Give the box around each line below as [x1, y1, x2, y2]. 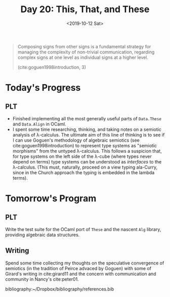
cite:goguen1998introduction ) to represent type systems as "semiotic [12, 142, 157, 148]
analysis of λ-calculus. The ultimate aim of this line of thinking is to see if [12, 131, 165, 138]
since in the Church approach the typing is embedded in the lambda [12, 169, 155, 176]
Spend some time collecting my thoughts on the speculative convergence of [5, 260, 164, 266]
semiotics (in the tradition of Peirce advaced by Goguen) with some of [5, 265, 152, 271]
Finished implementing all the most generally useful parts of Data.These [12, 115, 162, 121]
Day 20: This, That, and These [20, 4, 150, 15]
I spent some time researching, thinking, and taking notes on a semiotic [12, 126, 162, 133]
